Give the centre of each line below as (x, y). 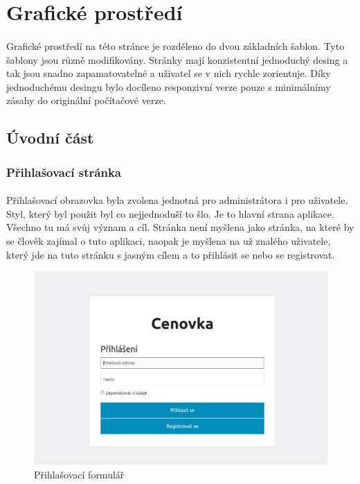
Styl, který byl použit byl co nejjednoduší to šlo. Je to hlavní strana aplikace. (170, 213)
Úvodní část (50, 138)
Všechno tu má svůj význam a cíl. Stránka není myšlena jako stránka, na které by (180, 227)
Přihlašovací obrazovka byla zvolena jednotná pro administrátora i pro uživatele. (177, 200)
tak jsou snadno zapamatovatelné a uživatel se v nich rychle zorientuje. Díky (169, 73)
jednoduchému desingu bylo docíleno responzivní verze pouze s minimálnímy (169, 86)
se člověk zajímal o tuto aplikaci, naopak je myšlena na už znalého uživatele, (169, 240)
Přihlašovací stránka (64, 172)
